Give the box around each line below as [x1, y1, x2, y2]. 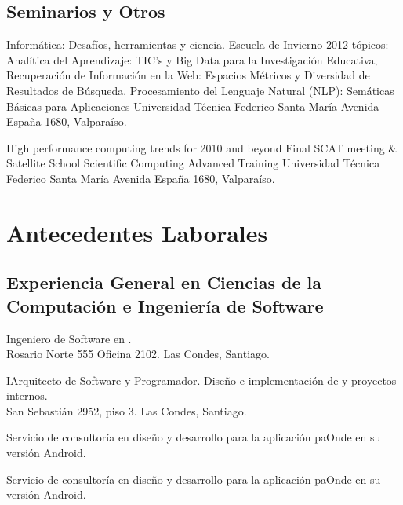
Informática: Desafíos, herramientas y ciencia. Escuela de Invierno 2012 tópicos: [6, 36, 389, 53]
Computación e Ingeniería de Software [6, 293, 324, 317]
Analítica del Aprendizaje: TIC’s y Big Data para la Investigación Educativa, [6, 51, 378, 68]
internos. [6, 387, 48, 404]
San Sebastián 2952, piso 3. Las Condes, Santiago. [6, 402, 247, 419]
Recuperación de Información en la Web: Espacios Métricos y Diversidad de [6, 67, 370, 83]
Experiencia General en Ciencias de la [6, 270, 321, 295]
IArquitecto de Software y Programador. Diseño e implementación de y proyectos [6, 371, 397, 388]
